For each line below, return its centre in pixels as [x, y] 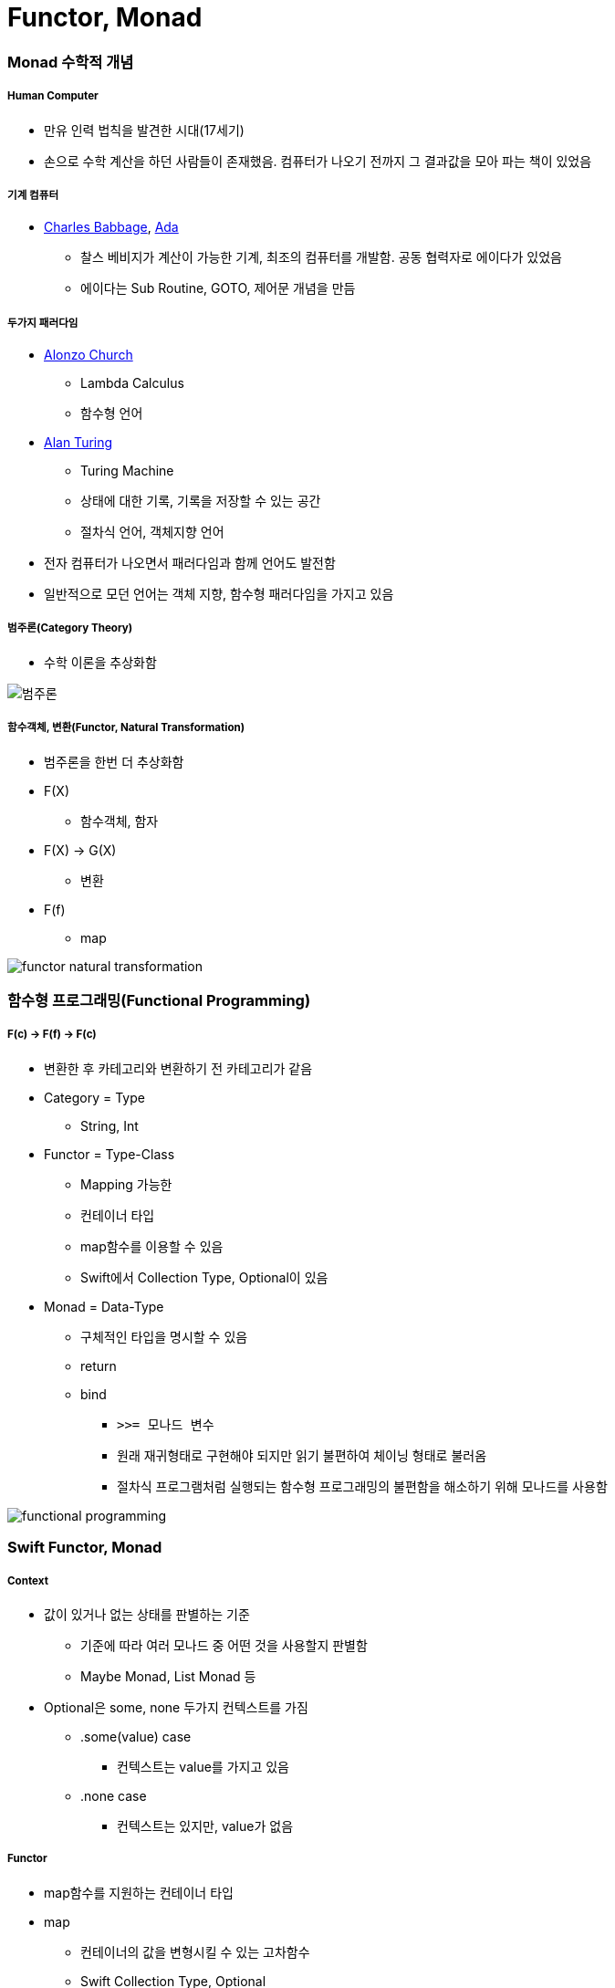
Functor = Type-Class [109, 1154]
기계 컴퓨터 [33, 195]
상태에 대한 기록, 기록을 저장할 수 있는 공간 [201, 501]
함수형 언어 [112, 413]
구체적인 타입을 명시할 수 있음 [164, 1336]
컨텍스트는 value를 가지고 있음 [203, 1766]
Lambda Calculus [132, 383]
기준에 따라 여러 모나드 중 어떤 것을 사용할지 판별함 [224, 1645]
